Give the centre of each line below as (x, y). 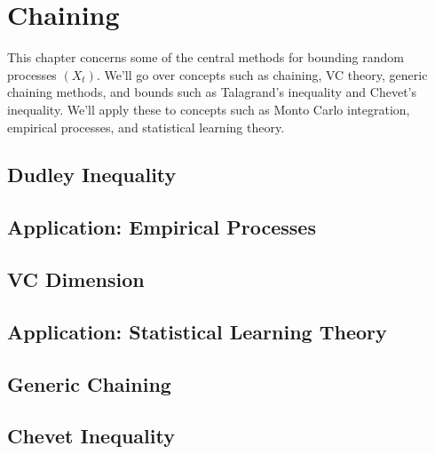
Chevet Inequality (91, 436)
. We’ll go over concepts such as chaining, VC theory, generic (262, 74)
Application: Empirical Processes (162, 227)
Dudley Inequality (92, 175)
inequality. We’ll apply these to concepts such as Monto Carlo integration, (209, 109)
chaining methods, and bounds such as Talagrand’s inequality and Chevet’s (212, 92)
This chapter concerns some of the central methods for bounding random (206, 57)
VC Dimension (76, 279)
